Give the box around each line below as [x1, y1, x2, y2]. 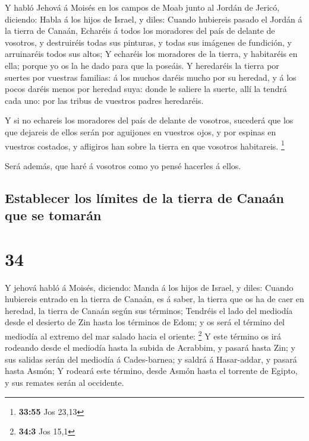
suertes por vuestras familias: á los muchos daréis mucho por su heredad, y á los [5, 71, 297, 83]
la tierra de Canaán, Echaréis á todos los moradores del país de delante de [5, 24, 275, 37]
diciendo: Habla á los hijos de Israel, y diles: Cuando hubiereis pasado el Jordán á [5, 12, 302, 25]
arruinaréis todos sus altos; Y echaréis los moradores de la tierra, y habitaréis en [5, 47, 298, 60]
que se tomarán [5, 206, 102, 224]
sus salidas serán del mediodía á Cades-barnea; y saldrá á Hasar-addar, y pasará [5, 353, 297, 365]
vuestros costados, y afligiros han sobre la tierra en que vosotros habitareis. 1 [5, 138, 285, 152]
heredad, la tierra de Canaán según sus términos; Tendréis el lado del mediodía [5, 304, 293, 316]
